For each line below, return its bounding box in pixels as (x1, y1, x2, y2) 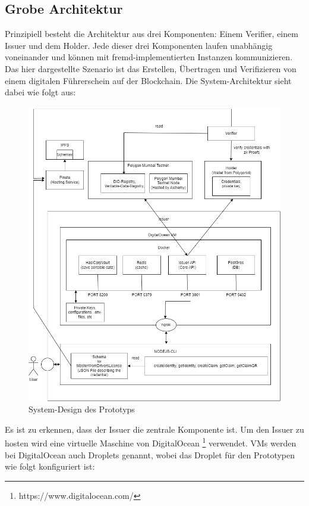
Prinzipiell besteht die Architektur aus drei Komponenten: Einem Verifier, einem (5, 27, 298, 40)
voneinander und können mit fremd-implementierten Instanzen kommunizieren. (5, 51, 293, 63)
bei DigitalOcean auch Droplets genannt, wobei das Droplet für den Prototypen (5, 448, 295, 461)
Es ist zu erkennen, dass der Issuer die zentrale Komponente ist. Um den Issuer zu (5, 423, 304, 435)
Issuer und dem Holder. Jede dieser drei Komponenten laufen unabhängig (5, 39, 273, 51)
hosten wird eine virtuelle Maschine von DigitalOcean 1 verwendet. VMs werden (5, 435, 297, 449)
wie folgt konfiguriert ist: (5, 460, 95, 473)
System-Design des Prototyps (29, 403, 135, 415)
